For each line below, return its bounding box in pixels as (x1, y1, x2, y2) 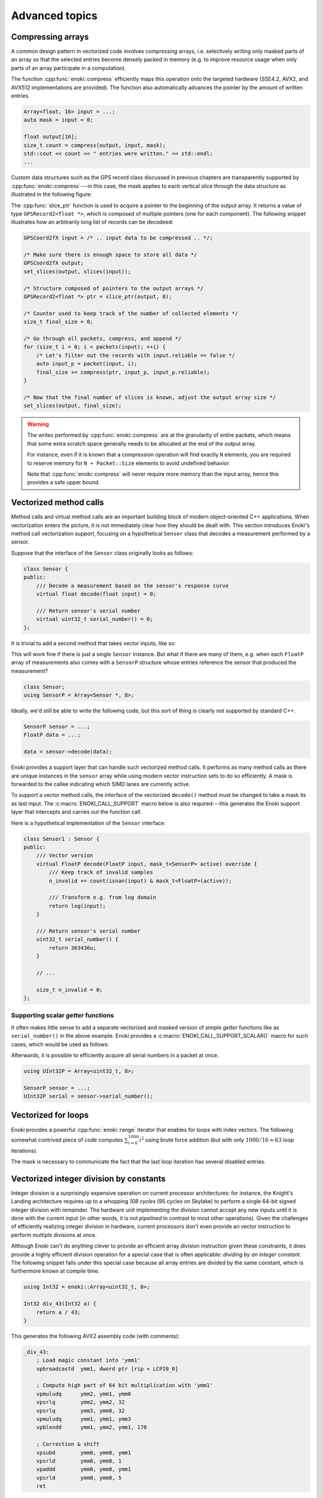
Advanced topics (11, 9, 98, 22)
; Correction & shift (36, 1441, 100, 1448)
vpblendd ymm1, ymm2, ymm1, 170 (36, 1424, 147, 1431)
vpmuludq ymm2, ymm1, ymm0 (36, 1390, 132, 1397)
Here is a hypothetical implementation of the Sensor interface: (11, 819, 166, 826)
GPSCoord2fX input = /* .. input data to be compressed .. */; (23, 234, 214, 241)
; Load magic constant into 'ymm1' (36, 1357, 141, 1364)
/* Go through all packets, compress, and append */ (23, 335, 182, 342)
